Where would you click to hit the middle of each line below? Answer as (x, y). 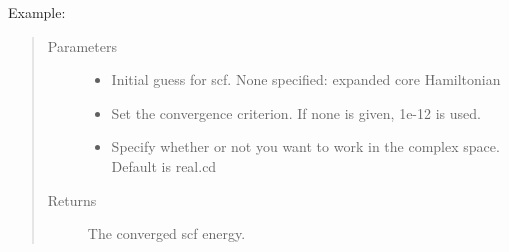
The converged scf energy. (166, 233)
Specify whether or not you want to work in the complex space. (305, 146)
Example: (37, 12)
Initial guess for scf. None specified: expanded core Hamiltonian (306, 79)
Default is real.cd (164, 165)
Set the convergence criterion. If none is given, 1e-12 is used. (296, 112)
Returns (72, 199)
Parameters (82, 45)
